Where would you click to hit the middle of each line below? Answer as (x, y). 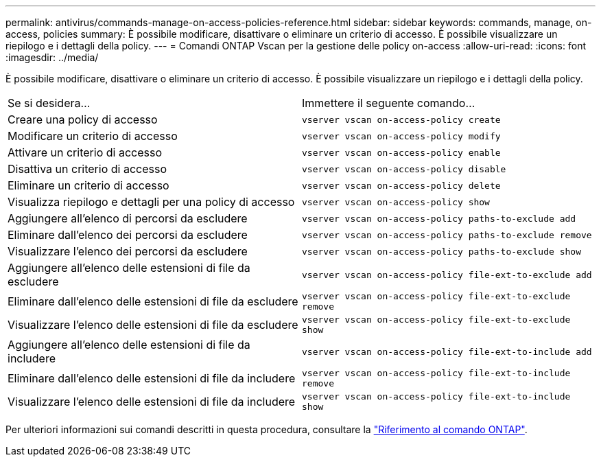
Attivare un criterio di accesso (85, 152)
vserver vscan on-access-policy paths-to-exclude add (439, 218)
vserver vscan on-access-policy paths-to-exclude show (441, 251)
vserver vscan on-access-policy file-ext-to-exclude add (447, 275)
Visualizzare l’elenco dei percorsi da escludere (128, 251)
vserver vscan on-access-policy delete (401, 185)
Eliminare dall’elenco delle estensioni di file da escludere (153, 301)
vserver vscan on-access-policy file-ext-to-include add (447, 351)
